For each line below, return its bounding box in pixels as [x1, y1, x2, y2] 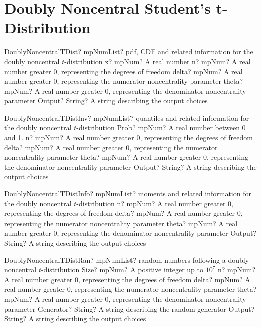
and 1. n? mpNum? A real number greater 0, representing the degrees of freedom [4, 132, 253, 143]
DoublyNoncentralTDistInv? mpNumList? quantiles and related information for [4, 112, 249, 123]
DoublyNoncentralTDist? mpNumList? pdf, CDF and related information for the [4, 46, 253, 57]
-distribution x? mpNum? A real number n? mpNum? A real [64, 56, 251, 66]
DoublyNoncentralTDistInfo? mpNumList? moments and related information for [4, 188, 251, 199]
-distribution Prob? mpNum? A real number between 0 [76, 122, 246, 133]
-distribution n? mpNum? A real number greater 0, [76, 198, 233, 208]
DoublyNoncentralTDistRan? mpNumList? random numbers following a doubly [4, 254, 249, 265]
